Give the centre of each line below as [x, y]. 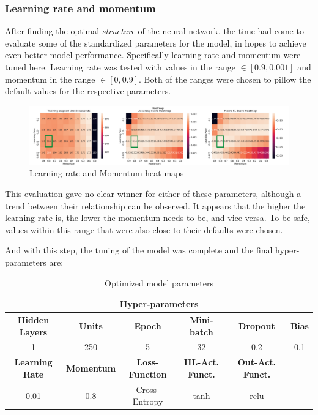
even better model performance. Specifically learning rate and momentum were [153, 55]
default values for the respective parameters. [88, 91]
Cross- [148, 389]
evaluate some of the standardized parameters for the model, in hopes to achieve [156, 43]
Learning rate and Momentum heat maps [107, 173]
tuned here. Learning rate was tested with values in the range [120, 67]
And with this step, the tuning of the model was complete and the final [139, 250]
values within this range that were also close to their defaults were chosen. [144, 229]
